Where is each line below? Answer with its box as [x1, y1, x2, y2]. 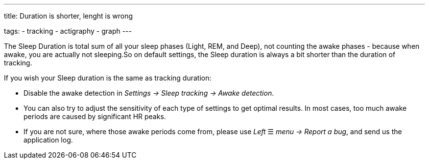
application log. [24, 136, 73, 144]
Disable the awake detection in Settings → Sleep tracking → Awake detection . [24, 89, 274, 97]
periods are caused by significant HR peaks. [24, 112, 166, 121]
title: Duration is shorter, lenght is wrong [4, 12, 133, 20]
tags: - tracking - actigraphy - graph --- [4, 27, 132, 35]
